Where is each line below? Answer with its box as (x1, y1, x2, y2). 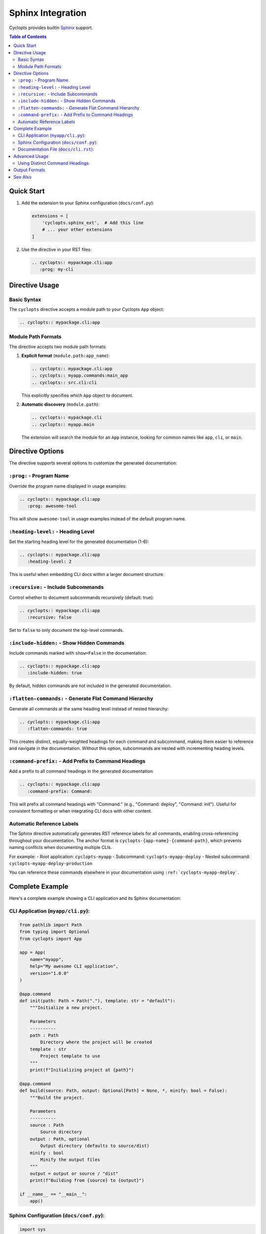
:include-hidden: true (27, 670, 82, 676)
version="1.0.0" (30, 970, 69, 976)
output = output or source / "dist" (30, 1170, 118, 1176)
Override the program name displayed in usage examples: (9, 483, 127, 489)
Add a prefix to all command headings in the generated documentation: (9, 768, 154, 774)
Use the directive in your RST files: (21, 246, 92, 252)
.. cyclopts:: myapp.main (32, 422, 95, 427)
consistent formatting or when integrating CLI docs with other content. (9, 808, 152, 814)
